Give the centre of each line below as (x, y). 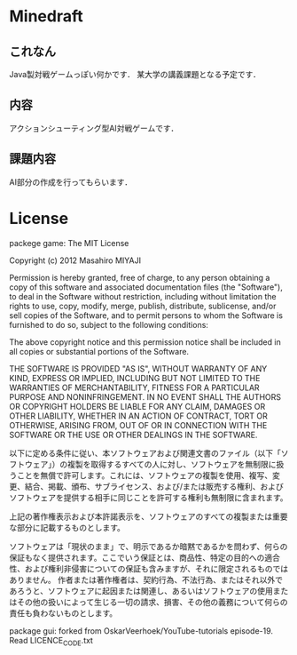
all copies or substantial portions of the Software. (99, 351)
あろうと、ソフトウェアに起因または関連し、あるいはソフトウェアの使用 (141, 591)
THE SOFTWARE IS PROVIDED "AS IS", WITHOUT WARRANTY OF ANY (138, 368)
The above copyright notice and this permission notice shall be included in (145, 342)
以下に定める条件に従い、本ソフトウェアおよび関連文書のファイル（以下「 (145, 453)
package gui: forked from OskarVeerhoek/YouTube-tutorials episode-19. (141, 631)
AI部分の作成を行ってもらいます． (71, 182)
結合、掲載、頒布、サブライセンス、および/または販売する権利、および (154, 486)
